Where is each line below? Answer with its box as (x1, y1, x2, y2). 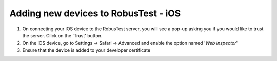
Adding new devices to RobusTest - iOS (9, 8, 181, 19)
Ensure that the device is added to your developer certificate (22, 47, 151, 53)
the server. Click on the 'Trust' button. (22, 32, 103, 38)
